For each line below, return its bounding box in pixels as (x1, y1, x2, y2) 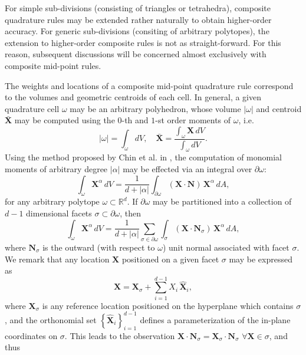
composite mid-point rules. (5, 59, 101, 71)
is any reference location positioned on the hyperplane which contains (42, 299, 294, 311)
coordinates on (5, 329, 58, 341)
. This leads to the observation (64, 329, 175, 341)
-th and (121, 114, 149, 126)
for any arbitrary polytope (5, 195, 100, 208)
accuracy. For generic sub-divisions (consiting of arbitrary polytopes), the (5, 25, 269, 37)
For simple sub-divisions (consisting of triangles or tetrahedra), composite (5, 2, 271, 14)
